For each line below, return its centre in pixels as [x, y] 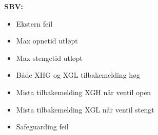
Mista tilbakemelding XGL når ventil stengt [85, 109]
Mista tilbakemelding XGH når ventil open [84, 92]
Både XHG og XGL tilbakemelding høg [78, 75]
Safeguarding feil [42, 127]
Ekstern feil [34, 23]
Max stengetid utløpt [50, 58]
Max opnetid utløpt [47, 41]
